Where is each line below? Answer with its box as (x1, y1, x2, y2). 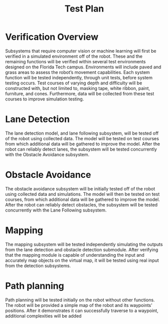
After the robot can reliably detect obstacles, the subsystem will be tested (5, 201, 158, 207)
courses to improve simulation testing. (5, 96, 84, 102)
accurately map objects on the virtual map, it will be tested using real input (5, 257, 159, 263)
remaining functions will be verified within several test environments (5, 58, 146, 64)
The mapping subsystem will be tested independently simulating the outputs (5, 241, 163, 247)
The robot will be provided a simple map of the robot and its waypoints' (5, 302, 153, 308)
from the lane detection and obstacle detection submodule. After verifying (5, 247, 158, 253)
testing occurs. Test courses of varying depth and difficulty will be (5, 80, 142, 86)
